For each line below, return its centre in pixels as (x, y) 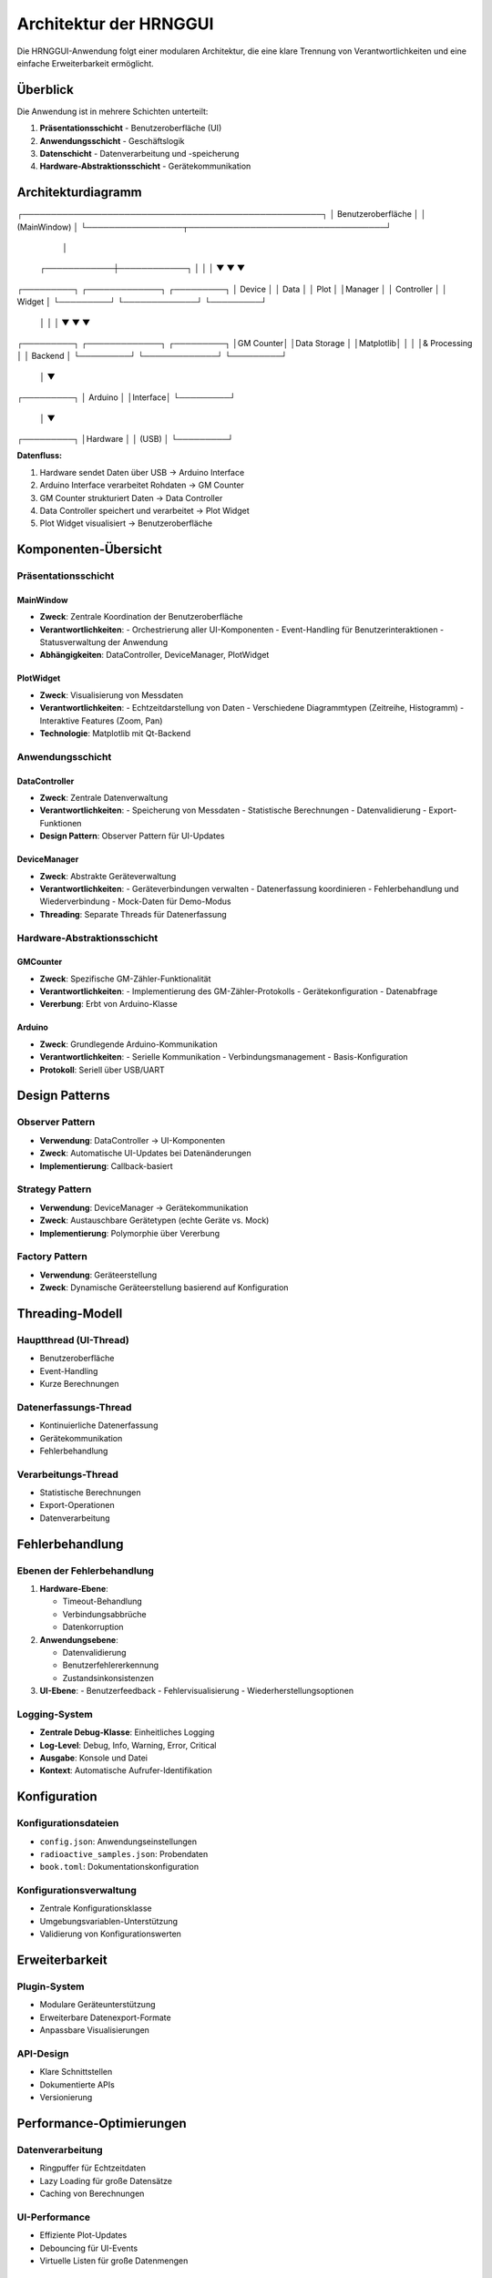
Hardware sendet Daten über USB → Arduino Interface (142, 472)
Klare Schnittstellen (76, 2072)
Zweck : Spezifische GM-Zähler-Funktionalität (125, 979)
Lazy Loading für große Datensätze (106, 2181)
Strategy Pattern (54, 1189)
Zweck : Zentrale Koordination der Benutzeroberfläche (141, 617)
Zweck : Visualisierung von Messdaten (112, 695)
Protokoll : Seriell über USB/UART (102, 1070)
